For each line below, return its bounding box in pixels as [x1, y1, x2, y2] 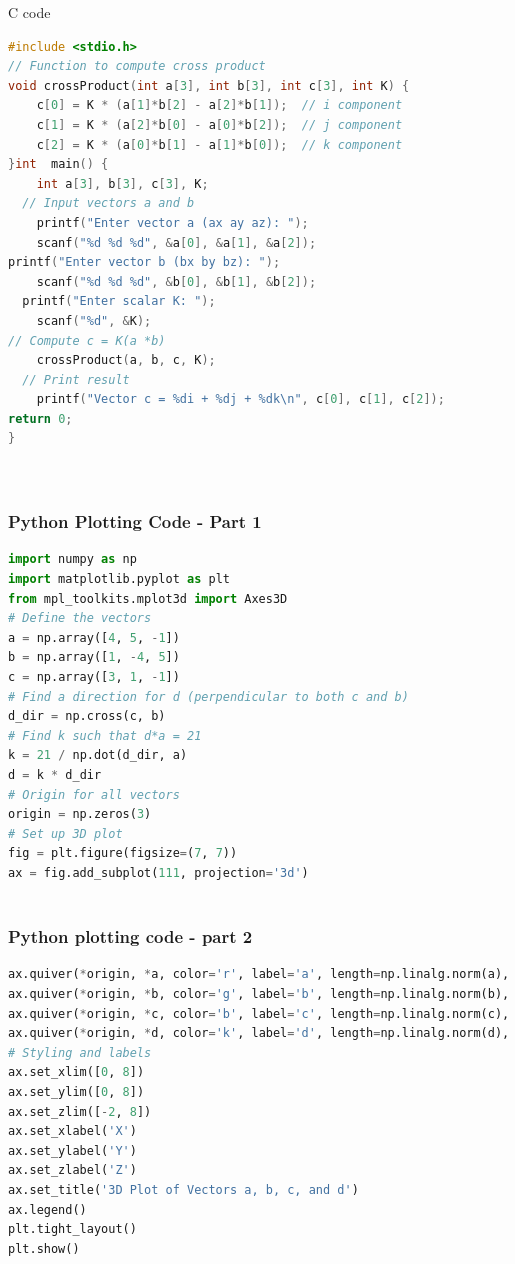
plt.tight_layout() [8, 1222, 137, 1237]
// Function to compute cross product [8, 59, 266, 74]
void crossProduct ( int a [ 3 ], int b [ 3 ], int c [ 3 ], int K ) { [8, 78, 410, 93]
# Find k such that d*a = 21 [8, 728, 202, 743]
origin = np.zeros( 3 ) [8, 807, 152, 822]
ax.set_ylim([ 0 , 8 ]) [8, 1084, 145, 1099]
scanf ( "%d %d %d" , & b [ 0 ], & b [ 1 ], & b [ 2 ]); [36, 274, 317, 289]
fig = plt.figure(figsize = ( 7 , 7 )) [8, 846, 238, 861]
